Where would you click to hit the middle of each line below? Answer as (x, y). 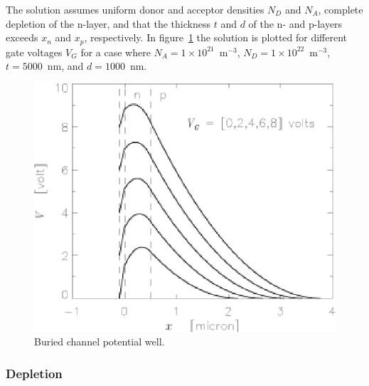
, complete (341, 9)
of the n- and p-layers (295, 23)
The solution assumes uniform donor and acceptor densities (135, 9)
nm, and (65, 66)
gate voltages (34, 52)
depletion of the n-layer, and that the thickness (108, 23)
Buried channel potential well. (100, 341)
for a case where (116, 52)
